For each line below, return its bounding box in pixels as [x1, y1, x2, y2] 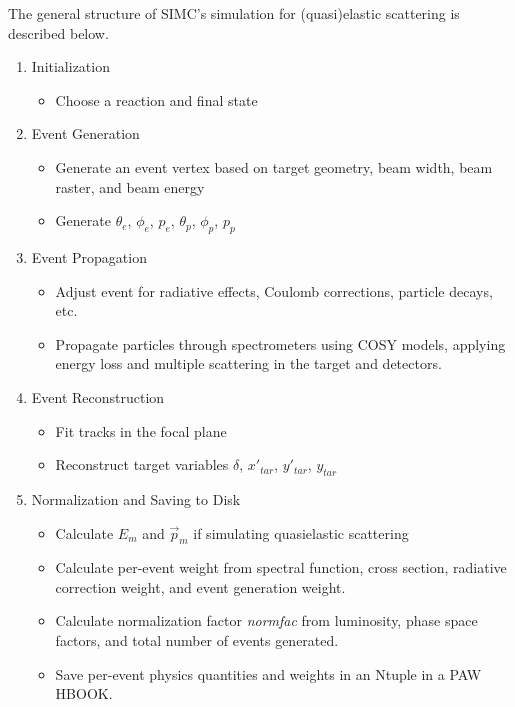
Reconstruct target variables [55, 454, 229, 475]
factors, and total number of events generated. [55, 630, 339, 651]
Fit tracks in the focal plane [55, 420, 227, 441]
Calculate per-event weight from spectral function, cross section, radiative [55, 557, 507, 578]
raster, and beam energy [55, 176, 205, 197]
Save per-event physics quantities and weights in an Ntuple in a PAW [55, 663, 482, 684]
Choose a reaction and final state [55, 89, 258, 110]
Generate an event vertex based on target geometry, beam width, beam [55, 156, 493, 177]
